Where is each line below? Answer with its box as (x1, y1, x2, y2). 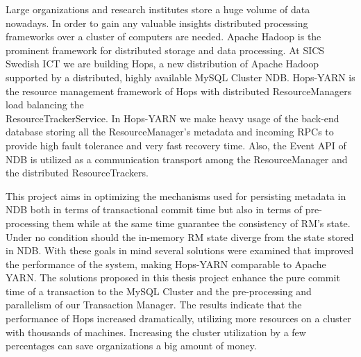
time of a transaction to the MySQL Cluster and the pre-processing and (6, 283, 312, 298)
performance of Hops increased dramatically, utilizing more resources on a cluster (6, 311, 351, 326)
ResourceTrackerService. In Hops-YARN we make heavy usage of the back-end (6, 110, 339, 125)
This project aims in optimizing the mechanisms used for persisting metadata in (6, 188, 346, 203)
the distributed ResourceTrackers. (6, 165, 149, 180)
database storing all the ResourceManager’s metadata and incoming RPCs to (6, 124, 334, 139)
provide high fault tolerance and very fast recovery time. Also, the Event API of (6, 138, 346, 152)
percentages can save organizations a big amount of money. (6, 338, 257, 353)
